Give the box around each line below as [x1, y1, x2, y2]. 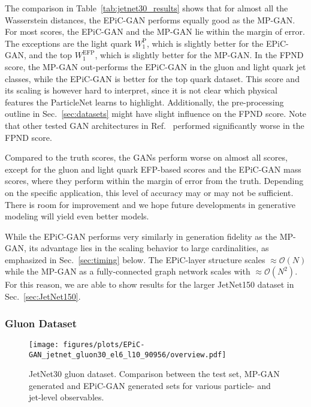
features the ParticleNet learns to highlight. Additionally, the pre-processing [5, 95, 284, 108]
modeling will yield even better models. [5, 210, 149, 222]
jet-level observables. [29, 391, 104, 403]
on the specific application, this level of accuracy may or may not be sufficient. [5, 186, 294, 198]
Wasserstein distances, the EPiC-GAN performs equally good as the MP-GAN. [5, 13, 295, 26]
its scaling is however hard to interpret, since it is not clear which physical [5, 84, 277, 97]
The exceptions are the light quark [5, 37, 132, 49]
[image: [29, 340, 59, 349]
